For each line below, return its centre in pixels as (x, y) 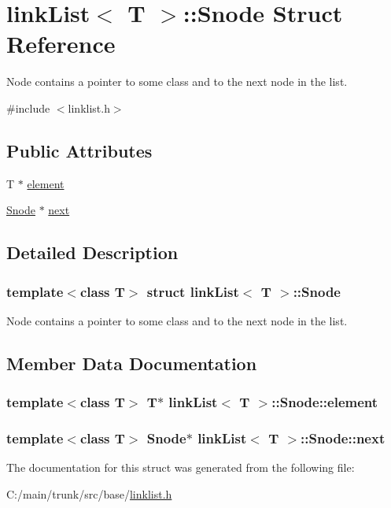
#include (28, 108)
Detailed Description (92, 252)
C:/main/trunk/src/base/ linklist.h (89, 493)
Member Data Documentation (132, 363)
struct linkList (193, 291)
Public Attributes (79, 150)
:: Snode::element (325, 402)
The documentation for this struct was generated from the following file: (181, 467)
